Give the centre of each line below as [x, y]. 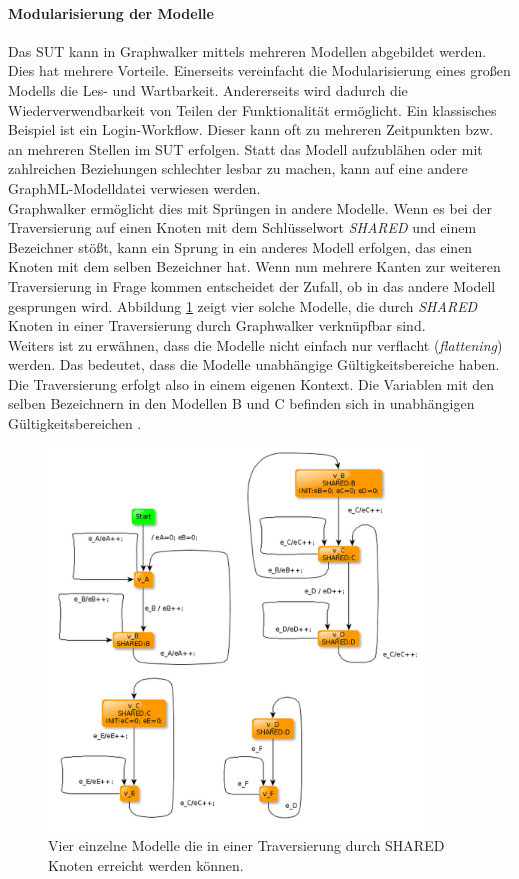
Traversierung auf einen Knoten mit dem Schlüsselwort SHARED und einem [242, 227]
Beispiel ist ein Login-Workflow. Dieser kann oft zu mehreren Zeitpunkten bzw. [251, 129]
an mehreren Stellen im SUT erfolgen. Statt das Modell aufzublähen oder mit [245, 148]
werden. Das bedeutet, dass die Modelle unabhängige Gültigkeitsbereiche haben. [254, 364]
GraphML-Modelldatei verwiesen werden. [134, 187]
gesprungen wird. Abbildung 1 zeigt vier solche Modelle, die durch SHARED [243, 305]
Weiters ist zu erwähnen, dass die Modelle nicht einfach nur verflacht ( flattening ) [255, 344]
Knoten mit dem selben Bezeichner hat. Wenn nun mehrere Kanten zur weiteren [254, 266]
